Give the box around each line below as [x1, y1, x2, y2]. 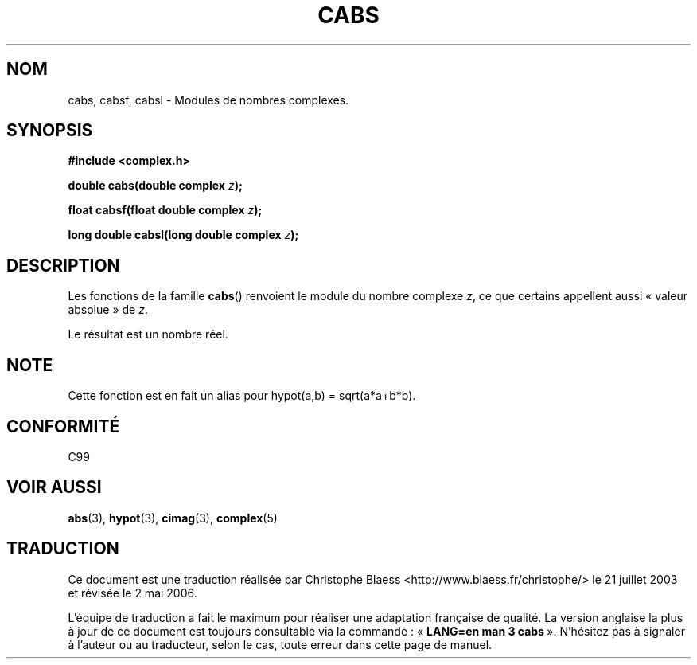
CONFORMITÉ [6, 416, 120, 436]
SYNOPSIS [6, 120, 93, 141]
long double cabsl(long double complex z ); [68, 228, 299, 242]
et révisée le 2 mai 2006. [68, 585, 197, 600]
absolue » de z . [68, 303, 148, 317]
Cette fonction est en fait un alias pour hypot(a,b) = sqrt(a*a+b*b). [68, 389, 416, 403]
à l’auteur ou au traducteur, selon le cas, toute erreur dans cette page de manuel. [68, 637, 493, 651]
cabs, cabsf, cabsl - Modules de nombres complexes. [68, 92, 349, 107]
